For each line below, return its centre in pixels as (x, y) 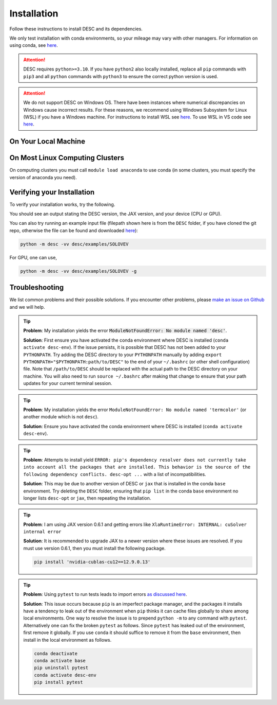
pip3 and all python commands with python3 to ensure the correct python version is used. (121, 76)
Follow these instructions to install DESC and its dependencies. (76, 29)
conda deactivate (56, 653)
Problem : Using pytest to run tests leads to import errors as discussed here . (105, 594)
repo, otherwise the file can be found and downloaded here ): (74, 230)
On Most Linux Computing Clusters (67, 158)
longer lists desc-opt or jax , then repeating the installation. (87, 498)
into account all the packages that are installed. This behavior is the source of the (137, 467)
